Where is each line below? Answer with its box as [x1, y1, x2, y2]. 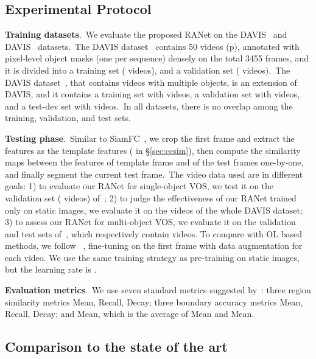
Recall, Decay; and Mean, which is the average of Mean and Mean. [5, 307, 255, 320]
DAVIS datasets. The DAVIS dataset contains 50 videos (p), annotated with [5, 40, 300, 52]
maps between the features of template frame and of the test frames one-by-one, [5, 156, 304, 169]
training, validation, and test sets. [5, 111, 131, 124]
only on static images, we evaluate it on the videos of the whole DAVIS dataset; [5, 203, 303, 216]
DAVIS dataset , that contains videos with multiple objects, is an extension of [5, 75, 297, 88]
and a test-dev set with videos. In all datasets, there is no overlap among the [5, 99, 293, 112]
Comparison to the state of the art [5, 337, 228, 356]
